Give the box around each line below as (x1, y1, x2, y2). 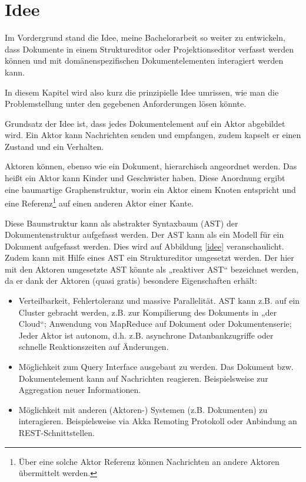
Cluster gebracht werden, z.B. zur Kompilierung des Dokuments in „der (18, 306, 277, 318)
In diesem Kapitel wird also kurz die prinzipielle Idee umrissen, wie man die (5, 86, 279, 98)
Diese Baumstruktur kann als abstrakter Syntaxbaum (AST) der (5, 217, 238, 229)
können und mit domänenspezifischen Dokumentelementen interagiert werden (5, 54, 284, 67)
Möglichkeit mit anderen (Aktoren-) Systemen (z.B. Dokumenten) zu (18, 403, 268, 415)
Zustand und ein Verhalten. (5, 140, 104, 152)
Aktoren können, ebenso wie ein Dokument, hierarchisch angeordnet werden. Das (5, 160, 297, 172)
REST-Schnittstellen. (18, 427, 95, 438)
